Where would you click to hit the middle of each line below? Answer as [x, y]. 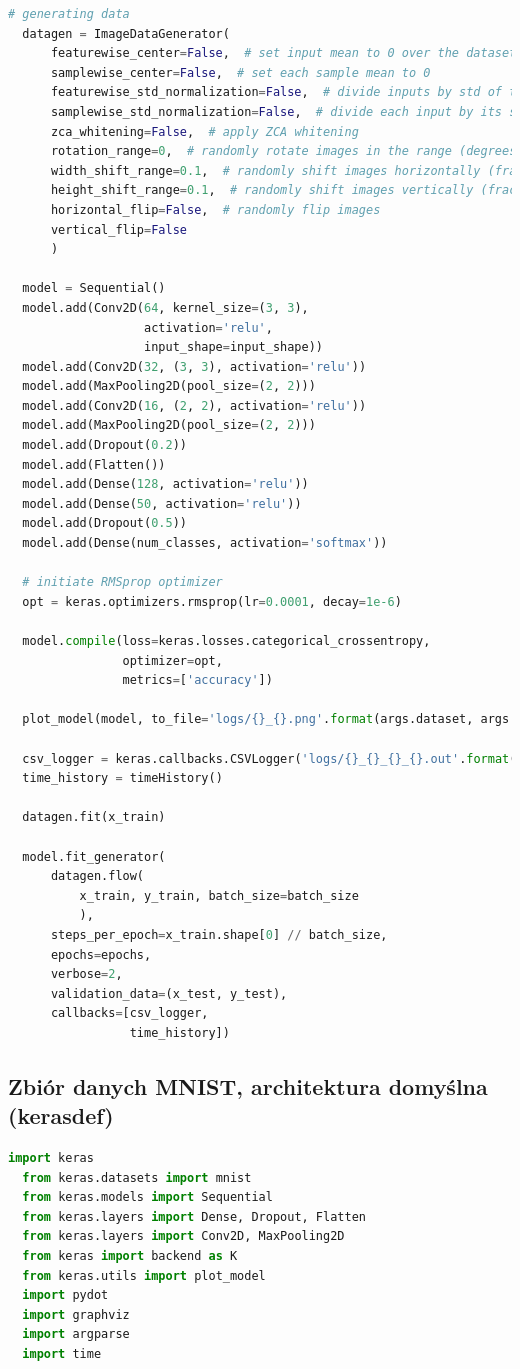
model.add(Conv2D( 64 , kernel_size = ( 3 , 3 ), [165, 307]
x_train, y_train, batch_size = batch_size [219, 895]
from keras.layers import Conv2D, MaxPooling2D [183, 1236]
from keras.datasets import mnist [137, 1177]
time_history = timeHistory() [122, 778]
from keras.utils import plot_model [144, 1275]
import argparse [76, 1334]
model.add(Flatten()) [94, 464]
